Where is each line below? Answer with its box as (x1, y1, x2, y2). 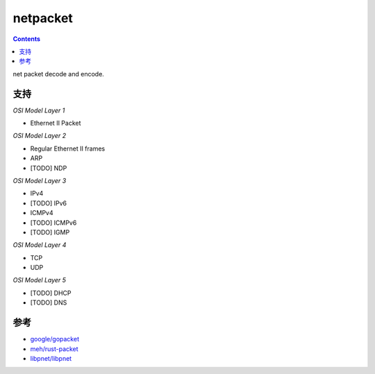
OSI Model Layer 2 (12, 132, 67, 140)
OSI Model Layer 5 (12, 276, 66, 284)
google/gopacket (30, 335, 80, 343)
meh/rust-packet (30, 344, 79, 353)
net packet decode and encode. (12, 69, 104, 78)
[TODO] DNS (30, 298, 67, 307)
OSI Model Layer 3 (12, 176, 67, 185)
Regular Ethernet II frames (30, 144, 106, 153)
